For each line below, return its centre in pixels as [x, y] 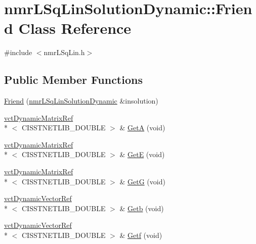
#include [18, 52]
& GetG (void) [142, 181]
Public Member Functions [73, 80]
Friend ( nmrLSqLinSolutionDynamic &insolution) [81, 101]
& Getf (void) [141, 235]
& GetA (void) [142, 128]
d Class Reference [68, 28]
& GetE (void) [142, 154]
